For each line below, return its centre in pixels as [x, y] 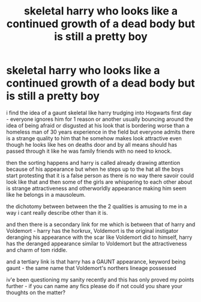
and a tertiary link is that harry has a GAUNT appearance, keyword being [96, 261]
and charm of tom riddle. [37, 250]
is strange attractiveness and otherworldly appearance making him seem [97, 188]
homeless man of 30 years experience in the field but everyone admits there [100, 132]
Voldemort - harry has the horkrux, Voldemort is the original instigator [92, 230]
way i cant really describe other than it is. [57, 212]
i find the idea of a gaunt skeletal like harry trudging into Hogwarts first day [99, 112]
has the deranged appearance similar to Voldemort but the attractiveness [97, 243]
